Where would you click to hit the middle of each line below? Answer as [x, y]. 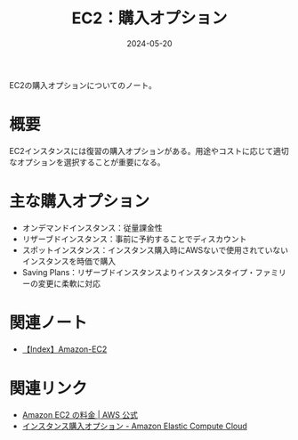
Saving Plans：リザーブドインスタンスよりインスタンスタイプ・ [139, 272]
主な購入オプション [80, 202]
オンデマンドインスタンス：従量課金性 [92, 227]
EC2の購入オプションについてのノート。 [83, 85]
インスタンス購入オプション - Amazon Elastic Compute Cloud [134, 426]
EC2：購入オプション [149, 18]
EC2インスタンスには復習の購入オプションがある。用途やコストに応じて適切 [149, 151]
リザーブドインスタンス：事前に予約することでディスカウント [134, 239]
